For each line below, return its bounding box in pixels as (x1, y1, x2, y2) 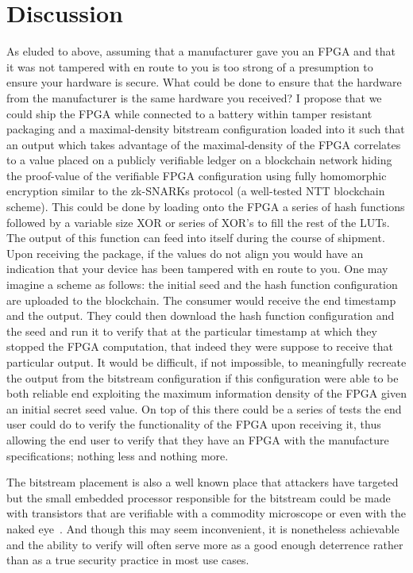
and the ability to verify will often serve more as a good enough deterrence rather (6, 536, 403, 552)
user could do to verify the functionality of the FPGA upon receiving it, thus (6, 416, 381, 433)
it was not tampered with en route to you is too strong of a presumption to (6, 58, 373, 75)
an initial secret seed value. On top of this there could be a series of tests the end (6, 400, 402, 417)
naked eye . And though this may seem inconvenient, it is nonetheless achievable (6, 520, 399, 536)
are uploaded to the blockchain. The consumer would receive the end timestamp (6, 291, 396, 308)
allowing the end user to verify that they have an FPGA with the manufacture (6, 431, 389, 448)
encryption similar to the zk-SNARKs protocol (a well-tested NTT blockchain (6, 183, 385, 199)
